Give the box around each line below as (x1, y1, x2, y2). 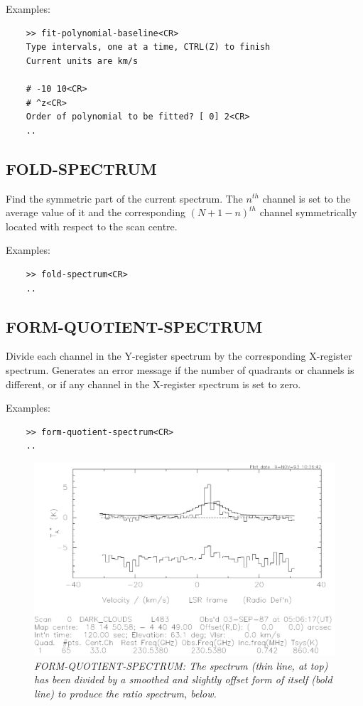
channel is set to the (262, 191, 350, 205)
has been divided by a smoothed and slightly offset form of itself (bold (34, 672, 332, 687)
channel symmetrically (259, 205, 357, 220)
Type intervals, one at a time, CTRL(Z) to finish (26, 42, 271, 53)
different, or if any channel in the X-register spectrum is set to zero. (6, 376, 301, 391)
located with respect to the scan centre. (6, 218, 178, 233)
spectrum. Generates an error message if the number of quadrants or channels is (6, 362, 354, 377)
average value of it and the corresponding (6, 205, 185, 220)
